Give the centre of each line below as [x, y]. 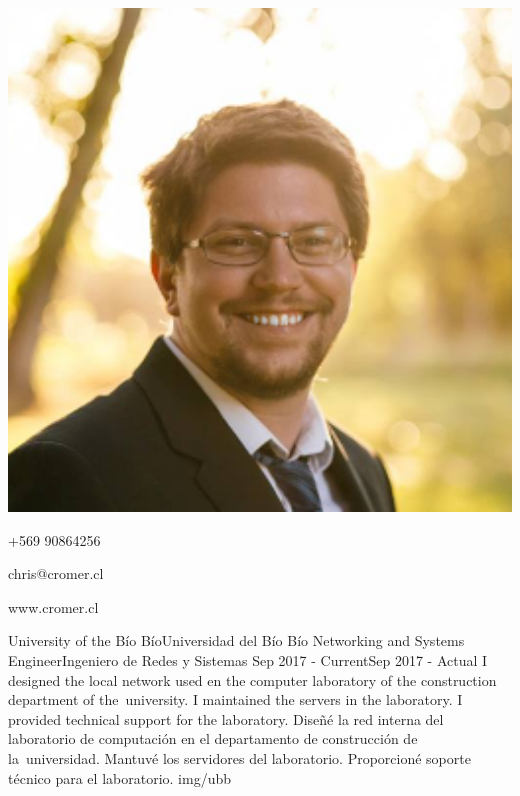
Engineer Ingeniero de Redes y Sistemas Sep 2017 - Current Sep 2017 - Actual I [248, 659]
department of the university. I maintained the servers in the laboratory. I [235, 699]
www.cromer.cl [53, 606]
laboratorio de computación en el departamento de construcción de [213, 738]
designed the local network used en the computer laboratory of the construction [252, 679]
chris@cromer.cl [56, 573]
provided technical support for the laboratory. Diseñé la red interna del [226, 718]
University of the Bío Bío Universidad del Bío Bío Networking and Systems [236, 640]
